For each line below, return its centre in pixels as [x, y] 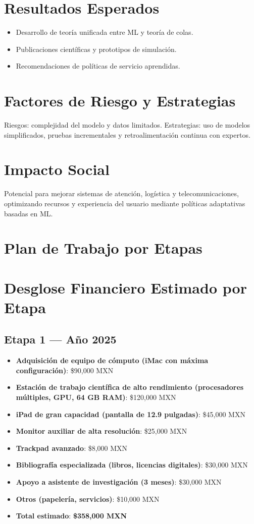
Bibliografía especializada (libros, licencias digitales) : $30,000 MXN [132, 465]
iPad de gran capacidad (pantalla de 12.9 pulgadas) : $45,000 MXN [131, 414]
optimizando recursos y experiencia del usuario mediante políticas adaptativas [125, 203]
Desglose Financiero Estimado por [125, 287]
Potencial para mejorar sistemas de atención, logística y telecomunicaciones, [121, 193]
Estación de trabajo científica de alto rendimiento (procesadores [130, 387]
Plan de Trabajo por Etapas [103, 248]
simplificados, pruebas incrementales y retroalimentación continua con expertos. [127, 134]
